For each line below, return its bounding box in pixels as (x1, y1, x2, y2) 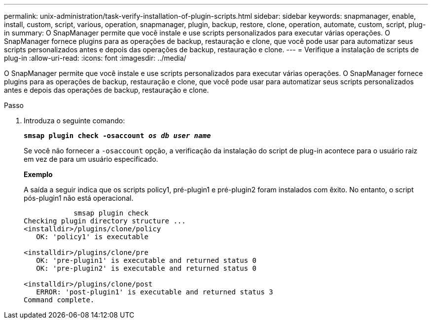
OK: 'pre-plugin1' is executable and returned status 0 (36, 256, 257, 264)
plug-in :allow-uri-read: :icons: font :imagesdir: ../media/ (4, 54, 186, 62)
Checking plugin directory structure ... (24, 217, 186, 225)
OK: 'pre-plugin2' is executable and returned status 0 (36, 264, 257, 272)
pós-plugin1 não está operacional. (24, 194, 134, 202)
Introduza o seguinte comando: (24, 116, 125, 125)
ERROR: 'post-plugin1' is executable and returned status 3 (36, 288, 273, 296)
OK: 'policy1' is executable (36, 233, 148, 241)
